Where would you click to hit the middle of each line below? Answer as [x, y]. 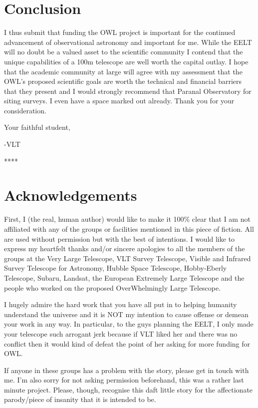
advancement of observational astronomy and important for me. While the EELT [128, 42]
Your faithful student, [37, 127]
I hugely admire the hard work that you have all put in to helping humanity [121, 304]
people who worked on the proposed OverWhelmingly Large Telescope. [113, 287]
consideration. [25, 110]
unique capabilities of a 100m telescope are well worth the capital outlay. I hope [126, 61]
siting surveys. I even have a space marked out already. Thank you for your [119, 101]
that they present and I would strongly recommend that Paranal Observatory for [128, 91]
